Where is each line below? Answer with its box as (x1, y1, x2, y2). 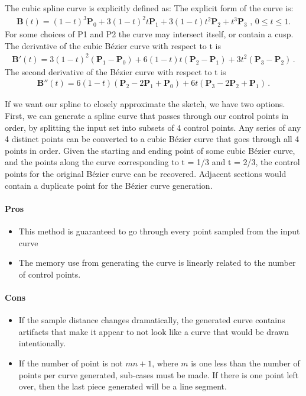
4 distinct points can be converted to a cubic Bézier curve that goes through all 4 (5, 133, 300, 145)
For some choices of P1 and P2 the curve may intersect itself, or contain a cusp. (5, 28, 294, 40)
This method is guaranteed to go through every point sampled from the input (18, 225, 300, 237)
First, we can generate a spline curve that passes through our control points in (5, 110, 289, 122)
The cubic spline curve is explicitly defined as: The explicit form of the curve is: (5, 2, 294, 14)
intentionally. (18, 337, 66, 349)
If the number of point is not (18, 356, 123, 369)
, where (152, 356, 178, 369)
